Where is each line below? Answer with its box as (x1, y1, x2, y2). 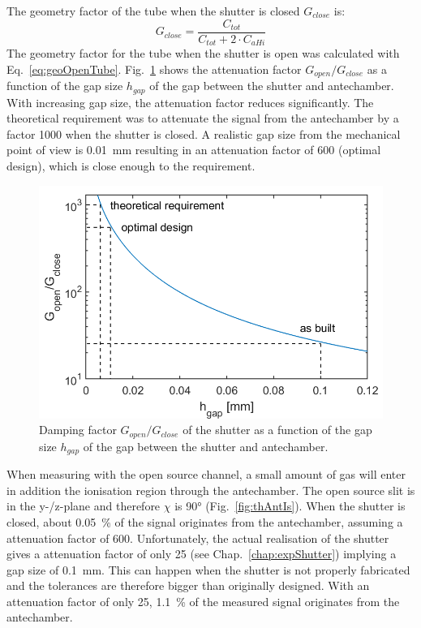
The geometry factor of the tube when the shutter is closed (6, 2, 300, 19)
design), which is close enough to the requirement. (6, 157, 256, 174)
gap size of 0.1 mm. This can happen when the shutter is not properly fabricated (6, 561, 410, 578)
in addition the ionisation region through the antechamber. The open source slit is (6, 481, 415, 498)
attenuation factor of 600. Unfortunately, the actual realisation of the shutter (6, 529, 389, 546)
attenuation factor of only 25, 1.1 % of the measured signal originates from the (6, 592, 400, 609)
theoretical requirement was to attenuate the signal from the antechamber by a (6, 110, 399, 127)
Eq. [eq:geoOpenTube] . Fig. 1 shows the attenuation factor (6, 60, 302, 77)
